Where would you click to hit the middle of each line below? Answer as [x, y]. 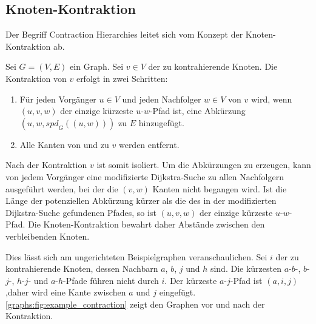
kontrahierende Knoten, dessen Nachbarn [82, 268]
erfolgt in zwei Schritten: [122, 78]
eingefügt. [177, 292]
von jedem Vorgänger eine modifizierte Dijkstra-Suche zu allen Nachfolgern [145, 176]
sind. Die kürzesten [246, 268]
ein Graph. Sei [97, 66]
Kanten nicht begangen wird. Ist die [220, 188]
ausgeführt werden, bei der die [62, 188]
